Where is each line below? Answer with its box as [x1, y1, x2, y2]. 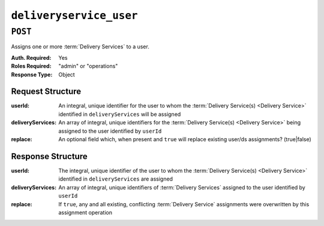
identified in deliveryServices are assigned [58, 175, 173, 182]
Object [58, 71, 75, 78]
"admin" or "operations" [58, 63, 118, 70]
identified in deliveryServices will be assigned [58, 111, 181, 118]
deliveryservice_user [11, 9, 138, 22]
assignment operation [58, 209, 113, 216]
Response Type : [11, 71, 53, 78]
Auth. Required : [11, 54, 52, 61]
